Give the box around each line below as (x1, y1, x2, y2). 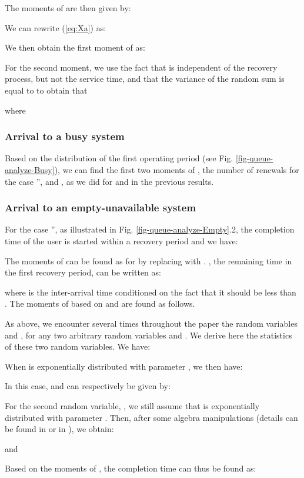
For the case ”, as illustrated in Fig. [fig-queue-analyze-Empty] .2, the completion (5, 223, 295, 235)
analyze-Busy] (5, 163, 55, 175)
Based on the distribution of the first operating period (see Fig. (5, 152, 233, 164)
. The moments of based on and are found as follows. (5, 297, 195, 310)
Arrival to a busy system (5, 129, 125, 144)
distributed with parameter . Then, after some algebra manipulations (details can (5, 411, 298, 423)
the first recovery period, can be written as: (5, 266, 161, 278)
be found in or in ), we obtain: (5, 423, 114, 435)
